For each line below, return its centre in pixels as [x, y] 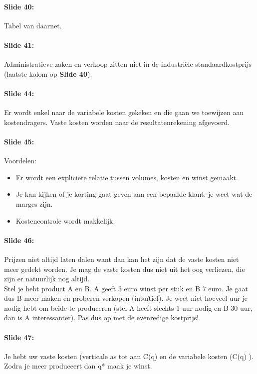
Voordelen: [20, 161]
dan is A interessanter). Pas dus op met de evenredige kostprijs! [102, 317]
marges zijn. [34, 203]
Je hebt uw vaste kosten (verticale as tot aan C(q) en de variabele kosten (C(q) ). [129, 356]
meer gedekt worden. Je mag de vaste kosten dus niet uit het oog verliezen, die [125, 269]
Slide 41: [19, 45]
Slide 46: [19, 240]
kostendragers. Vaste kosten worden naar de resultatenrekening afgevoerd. [117, 122]
